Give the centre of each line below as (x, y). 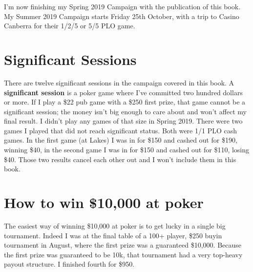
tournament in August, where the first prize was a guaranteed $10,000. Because (123, 245)
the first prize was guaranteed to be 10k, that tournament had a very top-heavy (123, 254)
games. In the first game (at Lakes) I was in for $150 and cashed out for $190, (121, 140)
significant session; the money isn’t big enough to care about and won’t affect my (126, 111)
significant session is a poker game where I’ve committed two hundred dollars (123, 92)
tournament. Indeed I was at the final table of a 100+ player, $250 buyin (113, 235)
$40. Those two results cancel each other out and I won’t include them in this (120, 159)
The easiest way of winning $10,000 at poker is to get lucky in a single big (115, 225)
